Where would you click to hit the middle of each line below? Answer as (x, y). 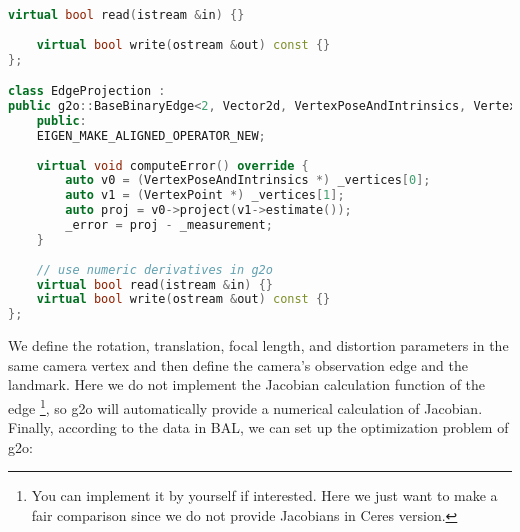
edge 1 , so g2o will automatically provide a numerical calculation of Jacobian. (245, 406)
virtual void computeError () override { (172, 165)
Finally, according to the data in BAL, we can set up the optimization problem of (258, 427)
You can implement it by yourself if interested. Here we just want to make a (264, 495)
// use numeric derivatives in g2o (154, 269)
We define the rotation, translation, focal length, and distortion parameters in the (258, 345)
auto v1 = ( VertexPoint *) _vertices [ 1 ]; (205, 195)
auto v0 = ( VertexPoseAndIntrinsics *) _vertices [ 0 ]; (248, 180)
